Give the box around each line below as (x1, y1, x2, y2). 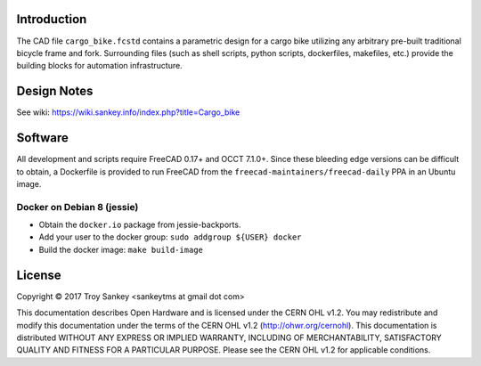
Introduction (16, 12, 87, 27)
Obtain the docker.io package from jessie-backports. (38, 219, 241, 231)
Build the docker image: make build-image (38, 244, 204, 255)
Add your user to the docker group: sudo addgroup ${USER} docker (38, 232, 302, 242)
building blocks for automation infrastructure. (16, 61, 183, 71)
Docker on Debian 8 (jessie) (16, 200, 139, 213)
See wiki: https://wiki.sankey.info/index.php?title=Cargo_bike (16, 107, 240, 118)
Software (16, 130, 69, 146)
